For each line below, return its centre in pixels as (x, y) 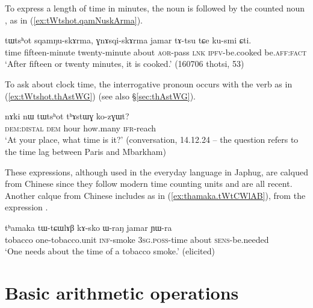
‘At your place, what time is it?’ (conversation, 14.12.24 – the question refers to (152, 140)
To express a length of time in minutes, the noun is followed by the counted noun (155, 8)
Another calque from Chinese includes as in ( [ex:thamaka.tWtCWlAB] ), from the (155, 195)
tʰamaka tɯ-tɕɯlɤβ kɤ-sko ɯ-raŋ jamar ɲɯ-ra (88, 227)
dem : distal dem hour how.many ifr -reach (81, 127)
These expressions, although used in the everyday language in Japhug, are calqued (156, 171)
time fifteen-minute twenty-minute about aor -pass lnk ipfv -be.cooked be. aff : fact (156, 52)
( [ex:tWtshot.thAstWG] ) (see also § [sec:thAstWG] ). (101, 96)
